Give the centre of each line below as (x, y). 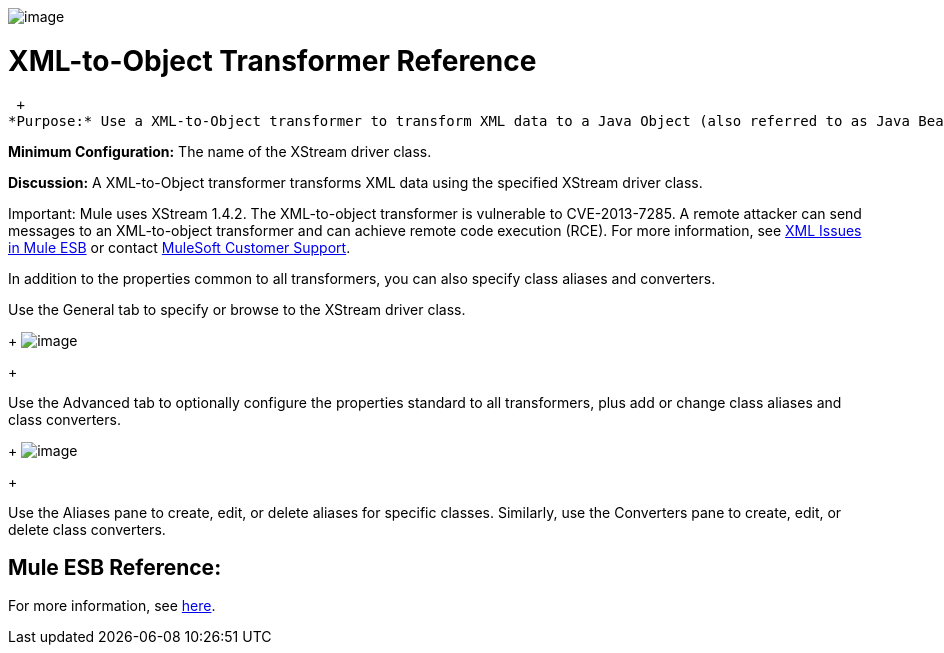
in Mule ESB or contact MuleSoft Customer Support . (179, 247)
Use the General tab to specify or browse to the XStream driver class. (237, 309)
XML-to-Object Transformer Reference (272, 60)
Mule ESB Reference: (115, 567)
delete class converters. (87, 529)
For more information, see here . (112, 606)
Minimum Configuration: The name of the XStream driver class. (220, 151)
